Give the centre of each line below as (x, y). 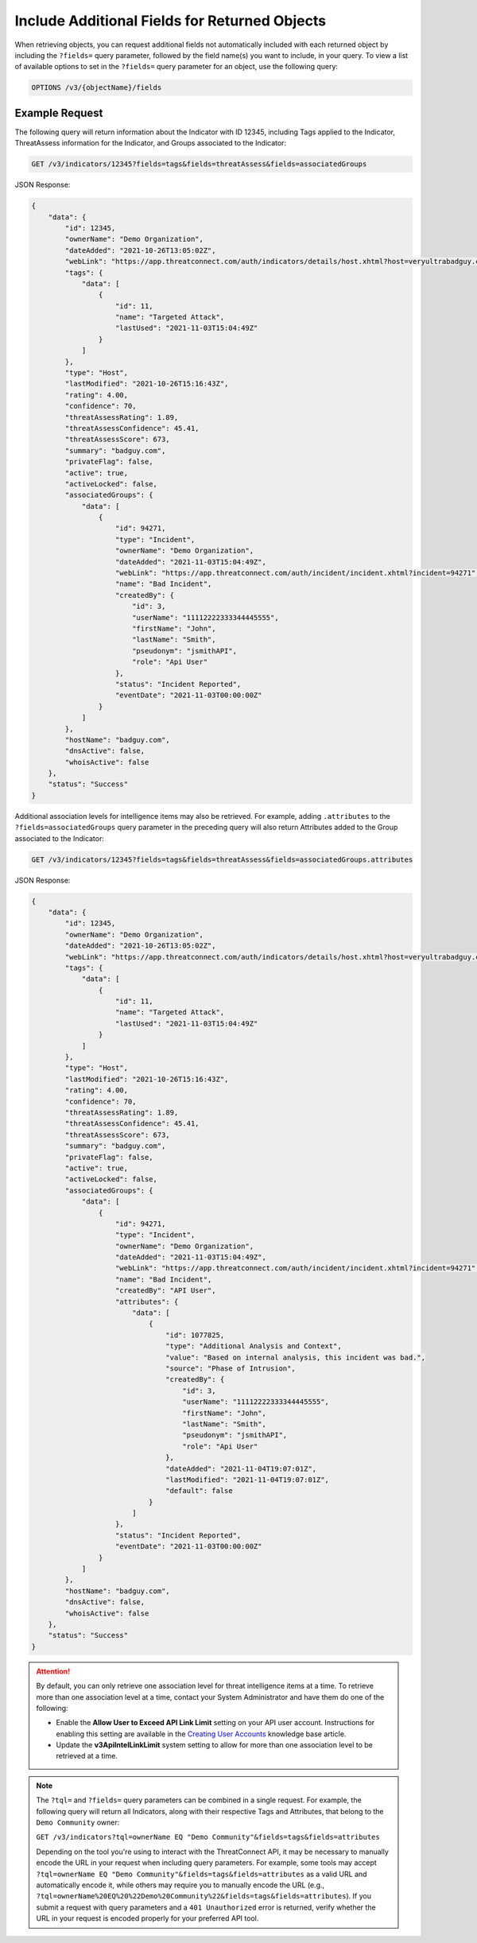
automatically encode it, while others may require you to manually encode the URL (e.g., (180, 1885)
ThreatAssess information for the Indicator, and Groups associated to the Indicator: (150, 143)
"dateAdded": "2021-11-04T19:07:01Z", (241, 1468)
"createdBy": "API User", (166, 1291)
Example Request (59, 112)
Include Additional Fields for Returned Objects (170, 21)
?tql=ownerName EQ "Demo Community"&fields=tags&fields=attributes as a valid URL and (202, 1874)
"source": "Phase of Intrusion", (231, 1368)
